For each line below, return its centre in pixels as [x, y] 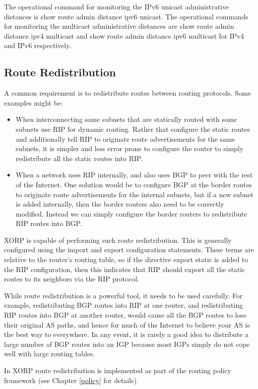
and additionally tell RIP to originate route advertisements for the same [125, 139]
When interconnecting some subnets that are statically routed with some [126, 119]
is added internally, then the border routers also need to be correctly [120, 204]
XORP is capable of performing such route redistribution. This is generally [118, 240]
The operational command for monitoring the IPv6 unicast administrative [117, 6]
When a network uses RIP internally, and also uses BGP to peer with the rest [134, 175]
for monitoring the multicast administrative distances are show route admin [119, 26]
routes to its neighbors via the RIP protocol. [72, 279]
